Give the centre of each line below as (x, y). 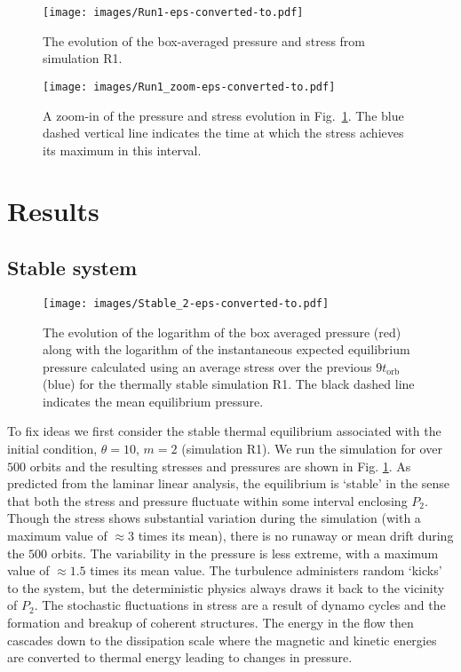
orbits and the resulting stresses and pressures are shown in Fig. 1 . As (220, 466)
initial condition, (52, 449)
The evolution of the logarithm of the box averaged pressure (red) (222, 332)
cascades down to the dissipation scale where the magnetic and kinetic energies (222, 640)
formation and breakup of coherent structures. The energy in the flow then (211, 623)
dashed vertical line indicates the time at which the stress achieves (223, 133)
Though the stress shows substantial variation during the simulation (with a (214, 518)
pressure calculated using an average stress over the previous (207, 366)
